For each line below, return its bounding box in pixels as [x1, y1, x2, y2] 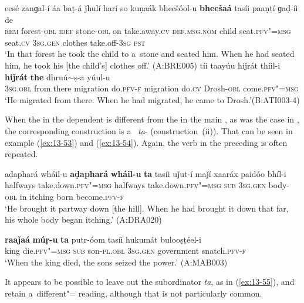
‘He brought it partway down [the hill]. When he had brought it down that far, [5, 202, 289, 214]
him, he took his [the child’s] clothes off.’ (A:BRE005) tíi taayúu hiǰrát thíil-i [5, 59, 281, 71]
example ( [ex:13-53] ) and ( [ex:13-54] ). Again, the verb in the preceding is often [5, 136, 288, 148]
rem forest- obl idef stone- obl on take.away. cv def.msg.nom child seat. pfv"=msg [5, 25, 291, 37]
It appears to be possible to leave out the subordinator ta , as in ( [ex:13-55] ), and [5, 275, 295, 288]
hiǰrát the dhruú [5, 70, 68, 83]
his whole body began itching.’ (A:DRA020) [5, 213, 162, 226]
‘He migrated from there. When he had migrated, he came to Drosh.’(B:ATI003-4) [5, 93, 300, 105]
